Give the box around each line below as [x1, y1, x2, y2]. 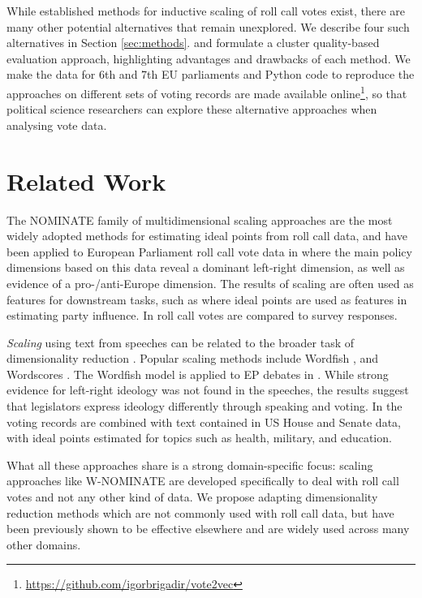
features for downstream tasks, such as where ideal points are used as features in [6, 290, 407, 308]
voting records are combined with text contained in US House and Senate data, [6, 413, 401, 430]
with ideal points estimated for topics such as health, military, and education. [6, 429, 392, 446]
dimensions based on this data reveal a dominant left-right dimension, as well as [6, 259, 405, 276]
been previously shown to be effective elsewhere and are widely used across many [6, 520, 410, 537]
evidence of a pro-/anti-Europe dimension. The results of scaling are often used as [6, 274, 414, 291]
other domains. [6, 536, 81, 553]
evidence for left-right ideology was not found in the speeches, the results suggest [6, 381, 409, 398]
